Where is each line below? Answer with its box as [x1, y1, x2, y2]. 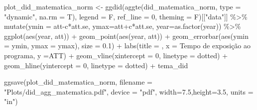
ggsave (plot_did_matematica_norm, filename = [4, 77, 153, 87]
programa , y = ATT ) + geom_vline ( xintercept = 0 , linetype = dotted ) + [4, 50, 228, 60]
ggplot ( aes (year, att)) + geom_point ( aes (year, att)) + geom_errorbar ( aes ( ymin [4, 30, 249, 41]
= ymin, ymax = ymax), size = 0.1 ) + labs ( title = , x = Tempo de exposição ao [4, 40, 251, 51]
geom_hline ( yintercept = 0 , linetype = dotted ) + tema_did [4, 60, 188, 70]
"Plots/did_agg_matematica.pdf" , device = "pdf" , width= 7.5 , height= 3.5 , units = [4, 86, 254, 97]
